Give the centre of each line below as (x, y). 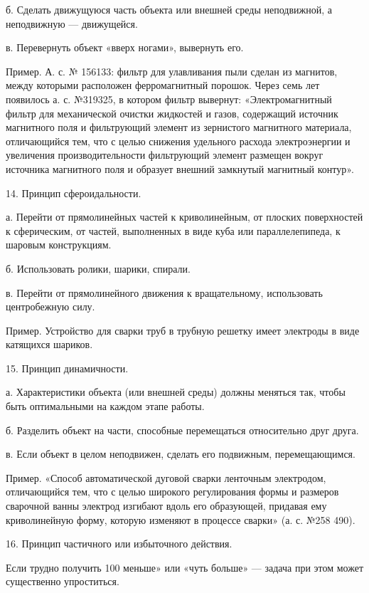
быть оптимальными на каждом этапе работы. (105, 406)
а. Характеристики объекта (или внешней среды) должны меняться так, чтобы (176, 392)
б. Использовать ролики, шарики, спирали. (98, 268)
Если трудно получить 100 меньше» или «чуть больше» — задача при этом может (185, 567)
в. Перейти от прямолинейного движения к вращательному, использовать (164, 292)
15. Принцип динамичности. (67, 368)
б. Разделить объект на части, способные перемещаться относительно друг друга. (182, 430)
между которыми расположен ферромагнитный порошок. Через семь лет (163, 85)
